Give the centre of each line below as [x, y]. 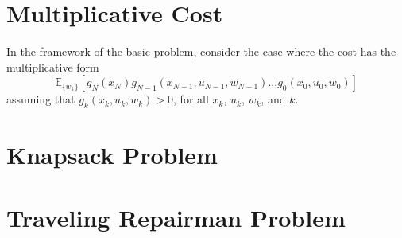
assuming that [41, 99]
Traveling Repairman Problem [176, 217]
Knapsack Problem [112, 155]
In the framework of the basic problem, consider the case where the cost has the [201, 51]
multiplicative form [53, 66]
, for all [191, 99]
